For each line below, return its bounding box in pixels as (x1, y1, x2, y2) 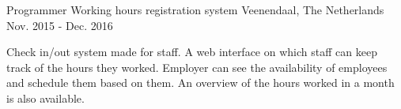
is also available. (6, 89, 85, 106)
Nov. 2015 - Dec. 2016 (6, 17, 113, 33)
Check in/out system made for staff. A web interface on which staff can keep (6, 43, 377, 60)
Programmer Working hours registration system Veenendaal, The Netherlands (6, 2, 384, 17)
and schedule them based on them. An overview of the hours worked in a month (6, 74, 395, 91)
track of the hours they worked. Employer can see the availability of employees (6, 58, 388, 75)
